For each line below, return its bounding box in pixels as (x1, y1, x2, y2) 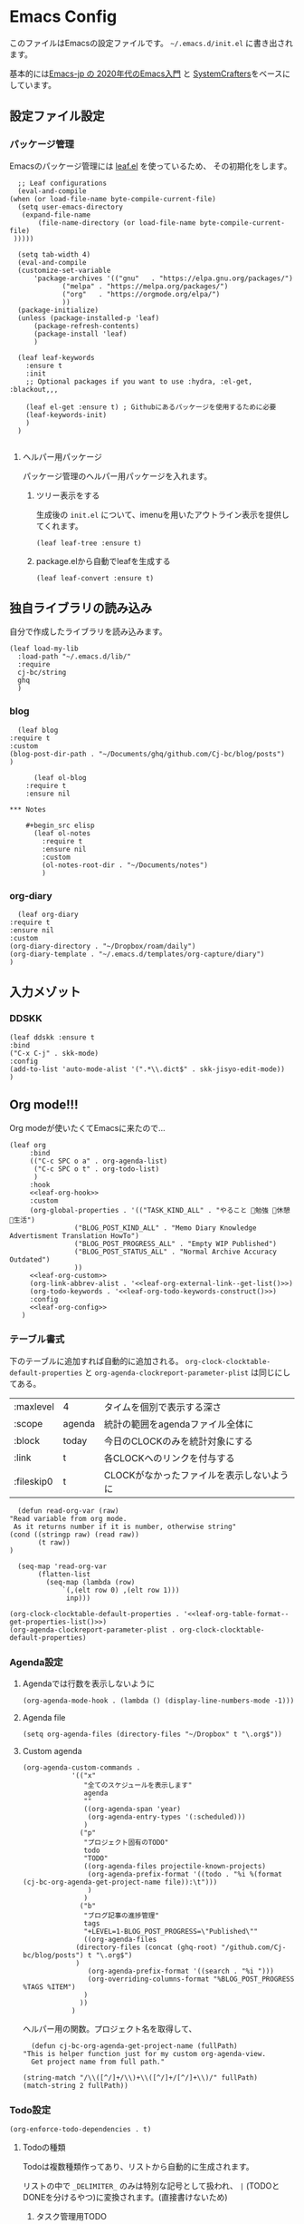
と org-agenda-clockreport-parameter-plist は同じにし (84, 1367, 291, 1378)
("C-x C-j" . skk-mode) (9, 1049, 100, 1058)
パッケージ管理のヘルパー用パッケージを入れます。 (22, 470, 213, 482)
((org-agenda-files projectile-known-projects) (83, 1862, 267, 1871)
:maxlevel (14, 1400, 54, 1412)
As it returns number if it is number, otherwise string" (13, 1522, 237, 1531)
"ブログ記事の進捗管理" (83, 1911, 160, 1920)
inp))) (66, 1594, 91, 1603)
